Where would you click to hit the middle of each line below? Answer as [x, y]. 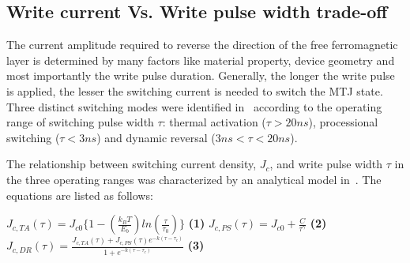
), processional [343, 122]
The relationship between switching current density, [132, 164]
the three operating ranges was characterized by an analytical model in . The [194, 179]
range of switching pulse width [80, 122]
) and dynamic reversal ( [156, 137]
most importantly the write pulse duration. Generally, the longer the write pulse [201, 75]
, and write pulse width [326, 164]
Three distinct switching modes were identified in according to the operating [194, 106]
